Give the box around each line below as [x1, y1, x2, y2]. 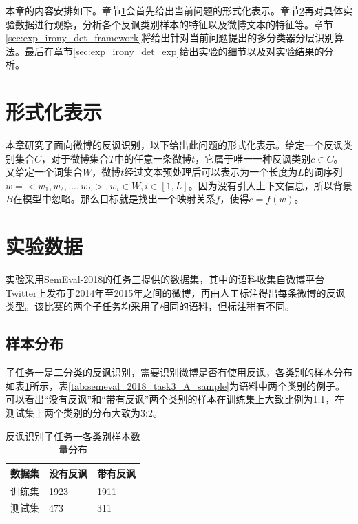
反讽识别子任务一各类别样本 [6, 428, 131, 443]
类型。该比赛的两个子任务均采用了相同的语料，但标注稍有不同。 [6, 299, 295, 313]
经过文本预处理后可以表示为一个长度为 [124, 165, 298, 179]
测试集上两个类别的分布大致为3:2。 [6, 405, 162, 419]
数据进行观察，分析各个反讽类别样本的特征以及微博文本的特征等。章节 [14, 17, 333, 31]
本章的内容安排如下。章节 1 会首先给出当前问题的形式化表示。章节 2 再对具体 [6, 3, 343, 17]
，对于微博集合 [41, 151, 109, 165]
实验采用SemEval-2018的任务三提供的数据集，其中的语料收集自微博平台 [6, 272, 325, 286]
